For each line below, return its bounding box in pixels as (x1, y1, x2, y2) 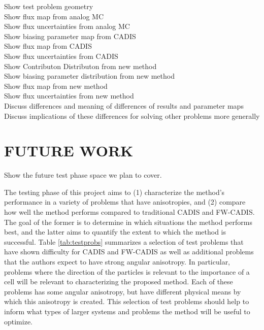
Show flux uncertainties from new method (4, 90, 134, 101)
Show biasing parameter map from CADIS (4, 30, 136, 41)
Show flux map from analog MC (4, 11, 104, 21)
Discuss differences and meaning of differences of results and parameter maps (4, 100, 244, 111)
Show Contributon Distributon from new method (4, 60, 157, 71)
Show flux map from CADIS (4, 41, 92, 51)
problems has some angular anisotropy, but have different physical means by (4, 286, 241, 296)
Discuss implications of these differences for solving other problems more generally (4, 110, 260, 121)
